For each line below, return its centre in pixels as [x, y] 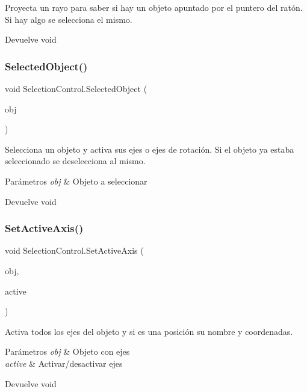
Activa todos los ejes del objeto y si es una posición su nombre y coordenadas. [149, 331]
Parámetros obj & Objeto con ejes [67, 351]
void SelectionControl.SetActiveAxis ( [74, 250]
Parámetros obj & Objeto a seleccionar [76, 181]
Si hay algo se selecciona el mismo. [69, 19]
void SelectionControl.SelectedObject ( [76, 88]
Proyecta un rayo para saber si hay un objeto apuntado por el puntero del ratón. [154, 7]
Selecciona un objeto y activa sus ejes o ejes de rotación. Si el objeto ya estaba [150, 149]
